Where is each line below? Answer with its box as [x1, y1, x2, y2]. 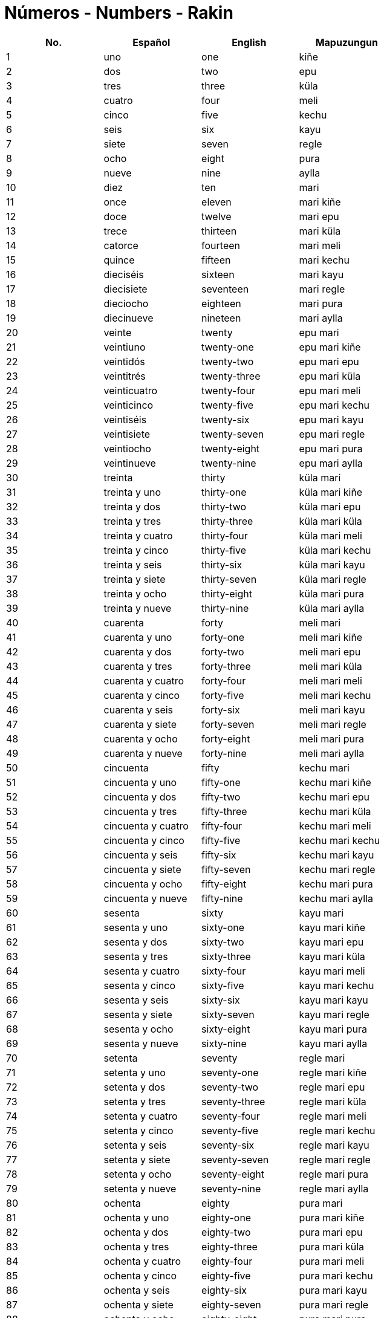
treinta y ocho [103, 587, 167, 600]
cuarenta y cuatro [103, 674, 184, 687]
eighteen [201, 297, 241, 310]
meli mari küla [299, 660, 362, 672]
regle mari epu [299, 1080, 365, 1093]
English [232, 36, 267, 48]
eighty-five [201, 1269, 251, 1282]
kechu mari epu [299, 790, 370, 803]
